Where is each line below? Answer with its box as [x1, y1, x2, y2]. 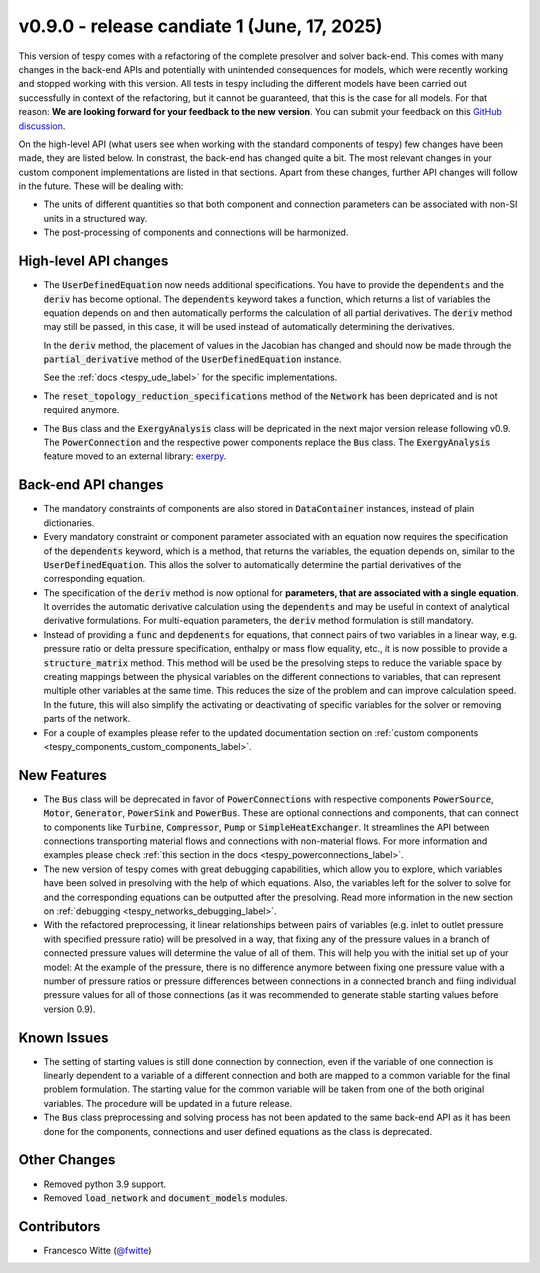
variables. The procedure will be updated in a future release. [43, 1097, 293, 1109]
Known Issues [18, 1029, 109, 1046]
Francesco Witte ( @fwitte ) [43, 1244, 152, 1256]
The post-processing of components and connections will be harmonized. [43, 226, 349, 239]
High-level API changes [18, 253, 169, 270]
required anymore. [43, 404, 120, 416]
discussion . [18, 120, 66, 132]
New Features [18, 766, 107, 784]
